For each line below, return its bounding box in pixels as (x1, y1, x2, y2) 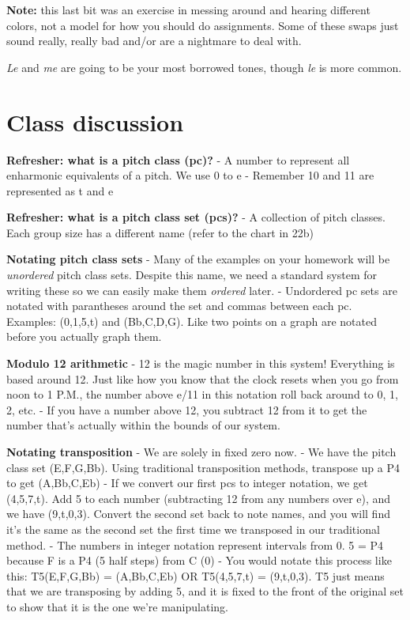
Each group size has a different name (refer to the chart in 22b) (6, 224, 314, 240)
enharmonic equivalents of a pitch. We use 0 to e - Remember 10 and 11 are (6, 167, 374, 183)
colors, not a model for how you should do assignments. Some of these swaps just (6, 17, 399, 33)
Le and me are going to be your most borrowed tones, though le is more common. (6, 59, 402, 75)
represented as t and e (6, 182, 114, 198)
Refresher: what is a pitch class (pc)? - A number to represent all (6, 151, 350, 168)
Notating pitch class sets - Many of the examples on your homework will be (6, 251, 390, 267)
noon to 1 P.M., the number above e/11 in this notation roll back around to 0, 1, (6, 386, 398, 403)
